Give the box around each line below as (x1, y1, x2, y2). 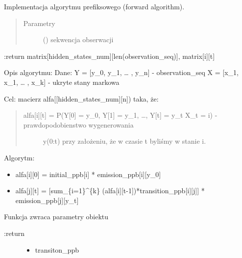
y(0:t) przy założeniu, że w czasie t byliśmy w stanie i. (43, 136, 206, 146)
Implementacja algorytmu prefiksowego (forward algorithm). (4, 1, 185, 11)
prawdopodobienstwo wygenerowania (23, 119, 134, 129)
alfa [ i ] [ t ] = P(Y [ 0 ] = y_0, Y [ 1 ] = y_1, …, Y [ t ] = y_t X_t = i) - (23, 110, 218, 120)
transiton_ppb (35, 244, 79, 255)
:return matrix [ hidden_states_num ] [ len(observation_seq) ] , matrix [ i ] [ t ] (4, 51, 215, 61)
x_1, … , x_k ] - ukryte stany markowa (4, 77, 120, 87)
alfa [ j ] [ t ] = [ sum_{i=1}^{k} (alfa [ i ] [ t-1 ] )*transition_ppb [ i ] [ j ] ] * (15, 185, 205, 196)
